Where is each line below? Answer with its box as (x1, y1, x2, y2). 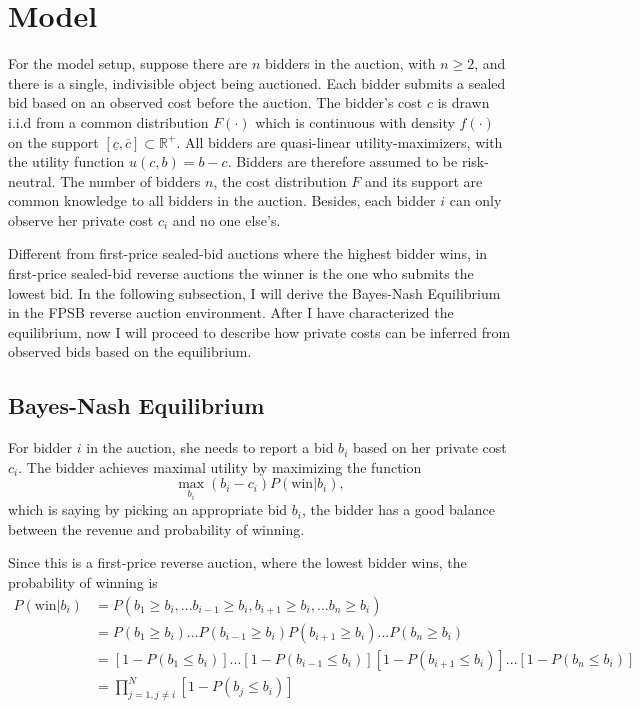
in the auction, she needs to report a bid (86, 437, 334, 458)
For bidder (8, 437, 73, 458)
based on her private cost (352, 437, 507, 458)
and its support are (364, 170, 483, 191)
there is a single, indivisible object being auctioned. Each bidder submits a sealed (8, 72, 506, 93)
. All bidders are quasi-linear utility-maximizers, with (176, 131, 503, 152)
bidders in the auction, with (265, 53, 436, 74)
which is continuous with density (255, 111, 455, 132)
